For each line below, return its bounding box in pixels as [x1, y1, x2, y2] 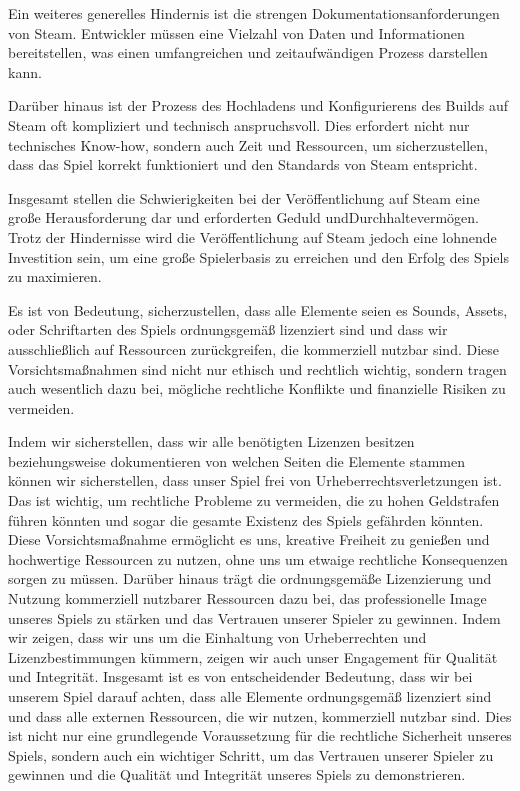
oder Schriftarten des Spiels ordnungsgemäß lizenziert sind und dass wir [8, 319, 448, 340]
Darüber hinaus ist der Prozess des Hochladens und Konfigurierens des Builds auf [8, 95, 509, 116]
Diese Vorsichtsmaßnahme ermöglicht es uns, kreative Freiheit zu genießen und [8, 529, 490, 550]
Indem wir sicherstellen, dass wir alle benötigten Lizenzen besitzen [8, 431, 415, 452]
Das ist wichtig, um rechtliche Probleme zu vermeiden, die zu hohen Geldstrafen [8, 490, 500, 511]
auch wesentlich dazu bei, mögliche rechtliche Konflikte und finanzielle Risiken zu [8, 378, 506, 399]
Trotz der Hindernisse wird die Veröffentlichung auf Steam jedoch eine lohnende [8, 226, 497, 247]
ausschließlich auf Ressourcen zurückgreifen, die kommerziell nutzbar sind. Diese [8, 338, 500, 359]
